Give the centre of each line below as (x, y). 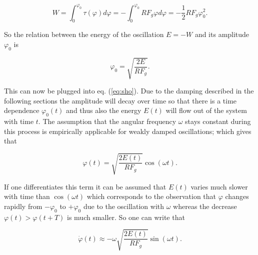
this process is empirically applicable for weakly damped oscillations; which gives (128, 131)
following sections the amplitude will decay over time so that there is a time (120, 100)
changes (237, 196)
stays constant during (218, 121)
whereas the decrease (205, 206)
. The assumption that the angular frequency (107, 121)
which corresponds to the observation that (151, 196)
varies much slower (219, 186)
